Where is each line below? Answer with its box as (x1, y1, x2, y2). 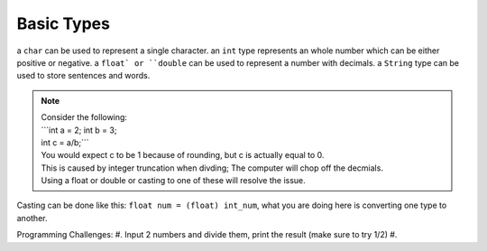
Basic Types (16, 14, 110, 33)
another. (16, 212, 48, 223)
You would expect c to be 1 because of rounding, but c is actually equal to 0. (41, 150, 325, 161)
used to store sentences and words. (16, 70, 151, 81)
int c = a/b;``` (41, 136, 89, 148)
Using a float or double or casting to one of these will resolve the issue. (41, 175, 306, 186)
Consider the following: (41, 112, 128, 123)
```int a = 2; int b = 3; (41, 125, 117, 135)
